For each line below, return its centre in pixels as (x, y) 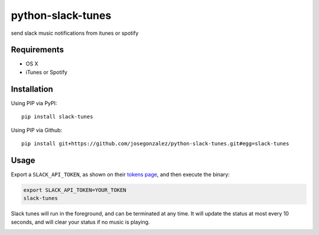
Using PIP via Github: (37, 130)
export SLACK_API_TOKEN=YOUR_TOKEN (75, 190)
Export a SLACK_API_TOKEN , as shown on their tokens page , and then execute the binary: (120, 174)
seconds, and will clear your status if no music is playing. (80, 222)
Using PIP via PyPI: (34, 103)
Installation (32, 89)
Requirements (38, 50)
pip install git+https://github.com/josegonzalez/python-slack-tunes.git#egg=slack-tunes (155, 143)
